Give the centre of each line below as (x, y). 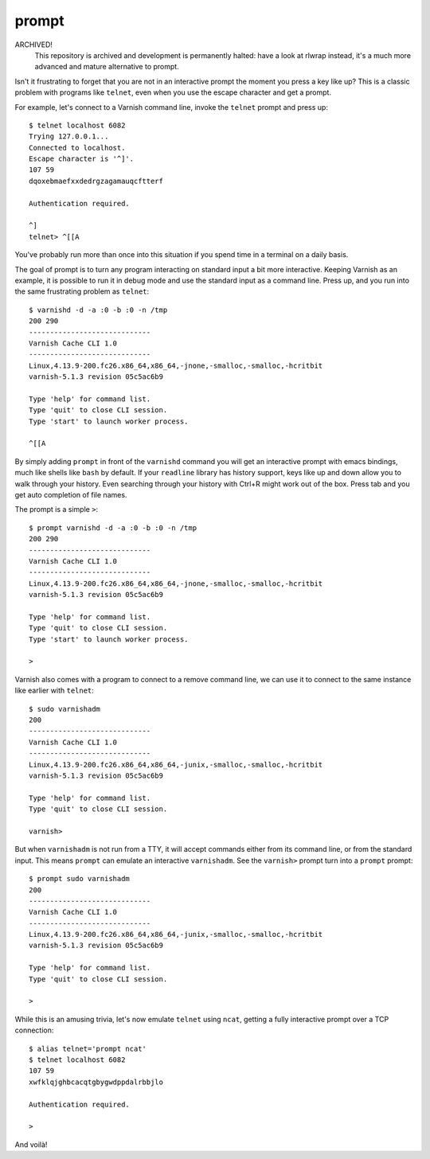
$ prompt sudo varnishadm (80, 879)
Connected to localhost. (77, 148)
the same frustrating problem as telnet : (82, 291)
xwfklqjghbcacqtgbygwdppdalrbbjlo (96, 1082)
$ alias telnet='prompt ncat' (88, 1048)
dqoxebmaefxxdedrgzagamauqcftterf (96, 181)
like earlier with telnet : (55, 691)
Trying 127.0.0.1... (69, 137)
